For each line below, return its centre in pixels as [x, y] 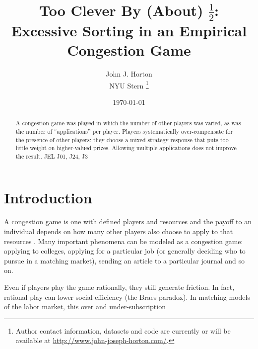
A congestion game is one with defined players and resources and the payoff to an [128, 221]
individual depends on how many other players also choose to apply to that [119, 231]
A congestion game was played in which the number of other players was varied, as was [128, 123]
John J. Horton [129, 73]
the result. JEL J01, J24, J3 [52, 156]
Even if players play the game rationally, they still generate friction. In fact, [119, 287]
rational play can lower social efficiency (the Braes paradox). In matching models [127, 297]
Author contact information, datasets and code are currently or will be [123, 330]
